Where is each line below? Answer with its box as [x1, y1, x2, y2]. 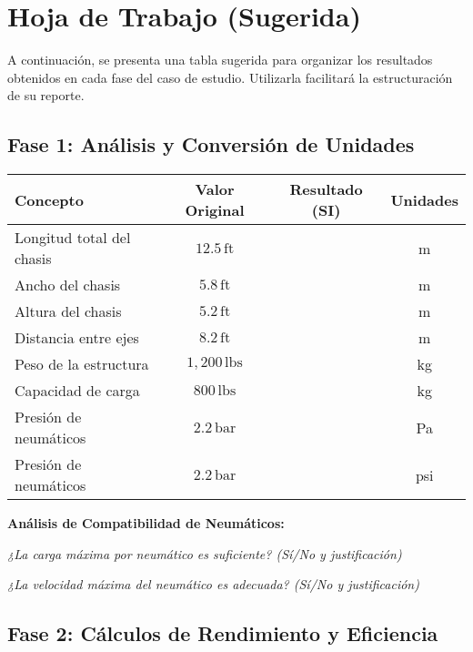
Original [185, 199, 245, 221]
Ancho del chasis [15, 274, 121, 296]
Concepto [15, 188, 84, 210]
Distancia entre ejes [15, 327, 139, 349]
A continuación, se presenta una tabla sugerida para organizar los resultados [7, 50, 433, 69]
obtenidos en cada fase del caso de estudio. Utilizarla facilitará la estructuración [7, 67, 453, 87]
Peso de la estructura [15, 353, 149, 375]
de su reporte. [7, 86, 85, 105]
